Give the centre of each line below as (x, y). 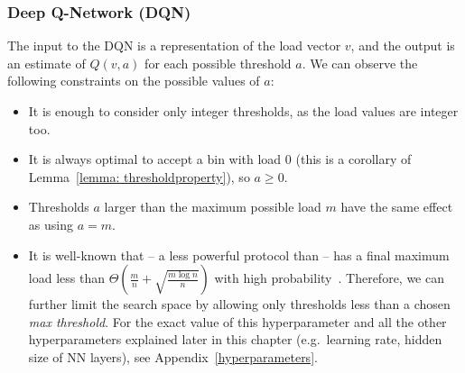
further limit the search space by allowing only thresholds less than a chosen (239, 304)
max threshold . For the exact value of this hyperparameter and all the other (237, 321)
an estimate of (46, 63)
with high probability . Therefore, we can (330, 278)
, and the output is (403, 45)
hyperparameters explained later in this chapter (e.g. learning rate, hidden (235, 339)
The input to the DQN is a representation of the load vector (174, 45)
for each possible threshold (218, 63)
